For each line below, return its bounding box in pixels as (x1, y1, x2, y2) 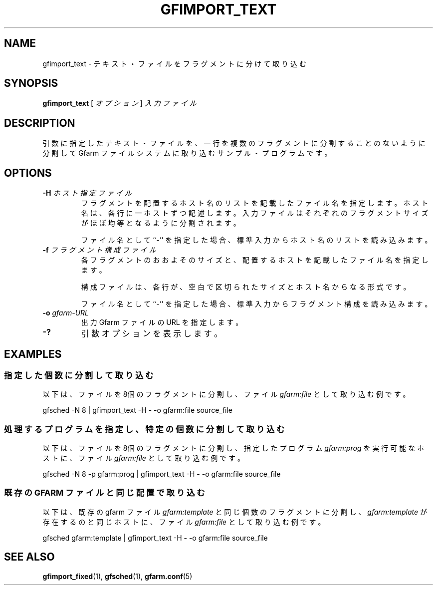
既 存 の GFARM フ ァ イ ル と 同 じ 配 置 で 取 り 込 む (4, 488, 205, 498)
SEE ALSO (4, 551, 55, 564)
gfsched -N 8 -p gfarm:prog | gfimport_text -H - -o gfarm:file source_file (42, 470, 281, 479)
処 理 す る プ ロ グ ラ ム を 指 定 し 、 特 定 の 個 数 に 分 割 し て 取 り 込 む (4, 424, 285, 434)
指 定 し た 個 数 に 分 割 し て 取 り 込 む (4, 370, 154, 380)
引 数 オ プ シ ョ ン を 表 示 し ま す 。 (81, 328, 222, 339)
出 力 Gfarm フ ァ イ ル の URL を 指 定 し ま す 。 (81, 318, 243, 327)
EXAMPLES (4, 347, 62, 360)
